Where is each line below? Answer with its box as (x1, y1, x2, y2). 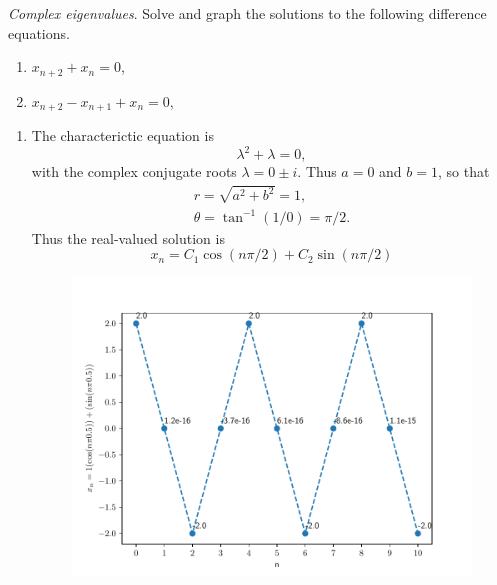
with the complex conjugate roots (31, 161, 237, 182)
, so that (438, 161, 490, 182)
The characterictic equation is (31, 125, 214, 146)
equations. (8, 22, 70, 43)
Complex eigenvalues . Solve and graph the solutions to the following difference (8, 3, 487, 23)
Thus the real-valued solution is (31, 227, 225, 248)
